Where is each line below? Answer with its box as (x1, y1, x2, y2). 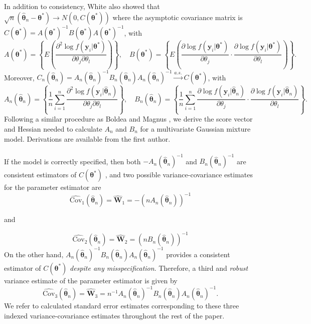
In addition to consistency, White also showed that (4, 1, 160, 11)
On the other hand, (4, 249, 64, 259)
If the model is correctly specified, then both (4, 156, 141, 166)
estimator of (4, 262, 41, 273)
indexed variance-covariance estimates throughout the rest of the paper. (4, 310, 225, 320)
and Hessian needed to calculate (4, 124, 102, 134)
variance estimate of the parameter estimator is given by (4, 275, 178, 285)
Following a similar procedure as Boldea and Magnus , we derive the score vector (4, 114, 253, 124)
